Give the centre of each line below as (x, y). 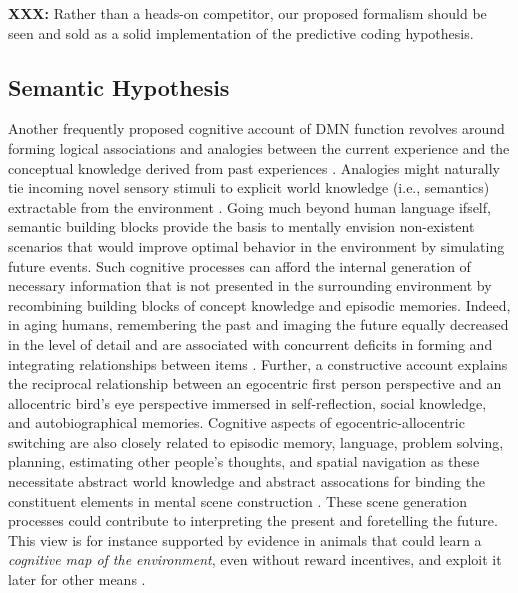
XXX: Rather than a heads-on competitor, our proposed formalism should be (247, 13)
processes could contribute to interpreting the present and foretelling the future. (253, 520)
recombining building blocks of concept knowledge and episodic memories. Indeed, (259, 304)
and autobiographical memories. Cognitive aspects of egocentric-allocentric (236, 422)
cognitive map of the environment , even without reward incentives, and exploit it (255, 559)
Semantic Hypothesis (119, 86)
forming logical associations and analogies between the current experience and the (259, 147)
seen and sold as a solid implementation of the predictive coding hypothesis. (241, 32)
